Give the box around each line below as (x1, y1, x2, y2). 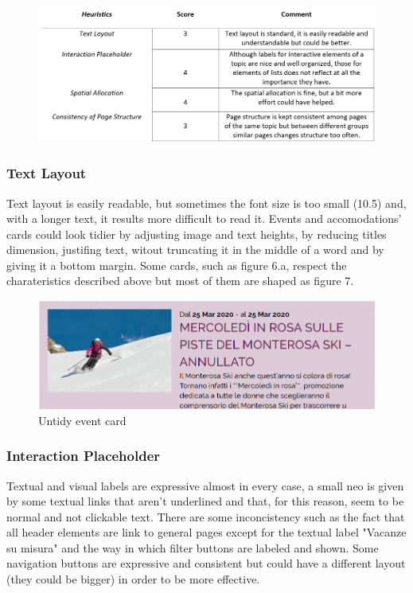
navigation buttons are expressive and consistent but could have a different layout (6, 555, 406, 572)
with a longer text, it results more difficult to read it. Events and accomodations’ (6, 210, 402, 227)
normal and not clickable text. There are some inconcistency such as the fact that (6, 508, 405, 525)
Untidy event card (38, 412, 127, 428)
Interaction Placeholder (6, 446, 161, 466)
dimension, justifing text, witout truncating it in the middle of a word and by (6, 241, 384, 258)
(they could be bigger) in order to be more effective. (6, 571, 260, 587)
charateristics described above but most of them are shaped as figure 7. (6, 272, 354, 289)
